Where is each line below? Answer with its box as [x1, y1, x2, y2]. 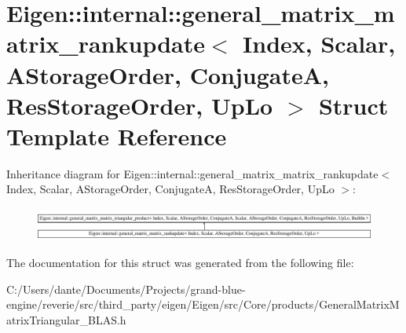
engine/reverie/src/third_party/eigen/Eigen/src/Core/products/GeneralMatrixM [6, 296, 400, 313]
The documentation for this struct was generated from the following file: [6, 254, 354, 271]
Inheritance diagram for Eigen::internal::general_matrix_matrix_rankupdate [6, 165, 379, 181]
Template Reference [6, 119, 227, 152]
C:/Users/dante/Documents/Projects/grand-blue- [6, 280, 246, 297]
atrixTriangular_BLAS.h [6, 312, 126, 328]
